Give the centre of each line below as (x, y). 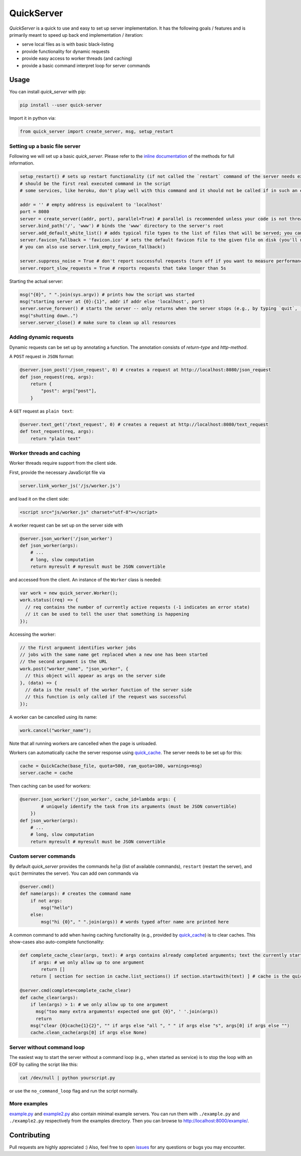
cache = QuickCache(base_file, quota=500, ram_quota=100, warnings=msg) (111, 766)
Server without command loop (47, 1047)
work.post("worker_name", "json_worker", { (74, 669)
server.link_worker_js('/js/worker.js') (70, 486)
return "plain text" (56, 438)
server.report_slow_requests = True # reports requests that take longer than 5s (123, 268)
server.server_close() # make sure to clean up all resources (98, 323)
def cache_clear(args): (49, 998)
